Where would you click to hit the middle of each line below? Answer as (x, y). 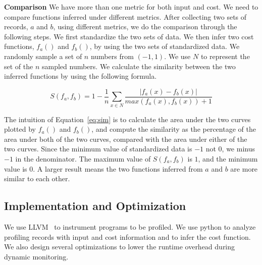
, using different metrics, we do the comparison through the (145, 26)
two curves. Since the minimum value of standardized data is (98, 149)
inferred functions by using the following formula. (81, 76)
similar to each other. (37, 178)
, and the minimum (228, 158)
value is (16, 168)
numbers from (112, 56)
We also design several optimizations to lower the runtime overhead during (120, 247)
